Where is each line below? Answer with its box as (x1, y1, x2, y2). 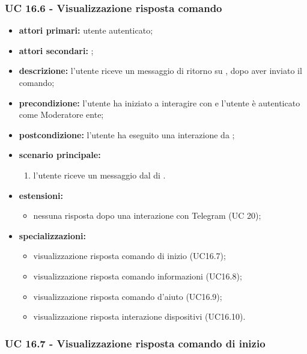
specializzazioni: (19, 229, 86, 242)
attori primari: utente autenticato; (19, 24, 153, 37)
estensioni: (19, 189, 63, 201)
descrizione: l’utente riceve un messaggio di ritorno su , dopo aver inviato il (19, 64, 302, 77)
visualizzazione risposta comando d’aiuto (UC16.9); (33, 290, 222, 302)
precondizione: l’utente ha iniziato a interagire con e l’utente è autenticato (19, 96, 300, 109)
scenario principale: (19, 148, 101, 161)
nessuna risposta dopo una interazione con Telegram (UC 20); (33, 209, 261, 222)
